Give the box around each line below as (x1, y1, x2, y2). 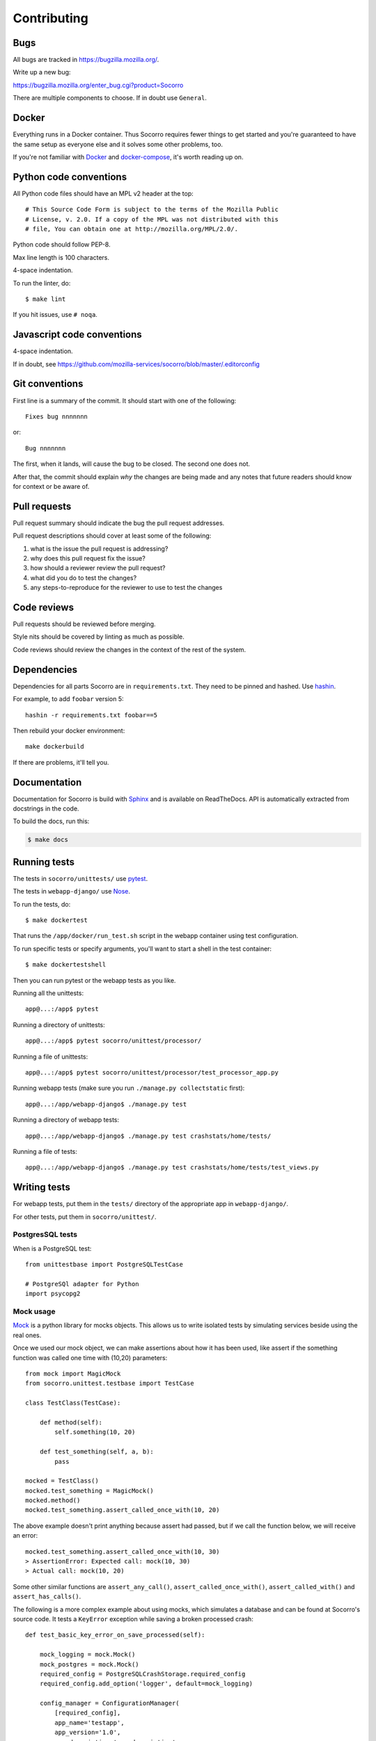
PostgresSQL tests (13, 1230, 78, 1240)
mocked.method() (25, 1497, 81, 1504)
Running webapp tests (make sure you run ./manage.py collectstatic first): (13, 1084, 245, 1093)
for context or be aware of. (13, 482, 90, 490)
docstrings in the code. (13, 804, 79, 813)
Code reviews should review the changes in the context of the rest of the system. (13, 645, 246, 654)
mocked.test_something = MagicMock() (25, 1487, 155, 1494)
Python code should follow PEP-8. (13, 240, 111, 249)
